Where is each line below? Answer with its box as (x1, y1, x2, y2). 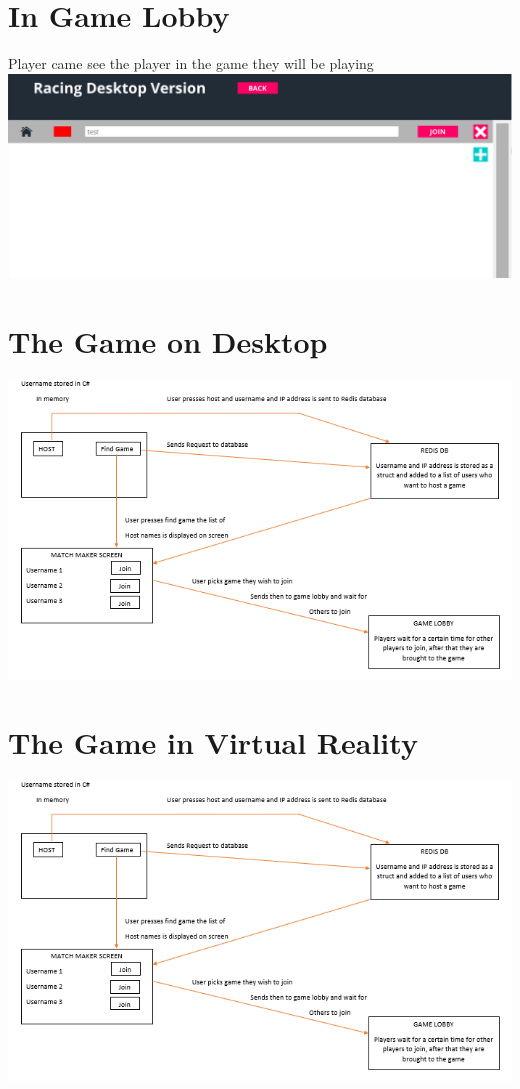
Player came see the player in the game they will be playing (8, 53, 374, 74)
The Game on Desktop (8, 321, 328, 362)
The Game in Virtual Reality (8, 722, 418, 763)
